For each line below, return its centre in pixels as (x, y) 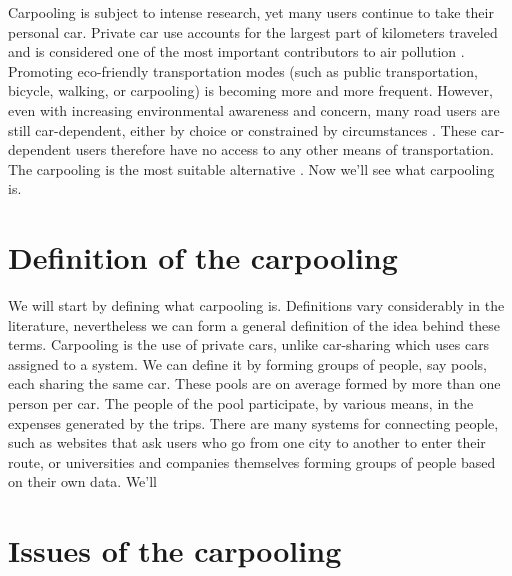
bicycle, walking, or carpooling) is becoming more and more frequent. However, (250, 90)
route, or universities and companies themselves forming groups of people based (252, 461)
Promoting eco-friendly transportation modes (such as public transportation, (243, 70)
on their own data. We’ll (83, 481)
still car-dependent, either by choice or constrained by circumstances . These (242, 129)
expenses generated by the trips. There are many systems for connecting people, (253, 422)
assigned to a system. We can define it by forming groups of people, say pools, (247, 363)
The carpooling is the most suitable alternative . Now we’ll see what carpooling (251, 168)
